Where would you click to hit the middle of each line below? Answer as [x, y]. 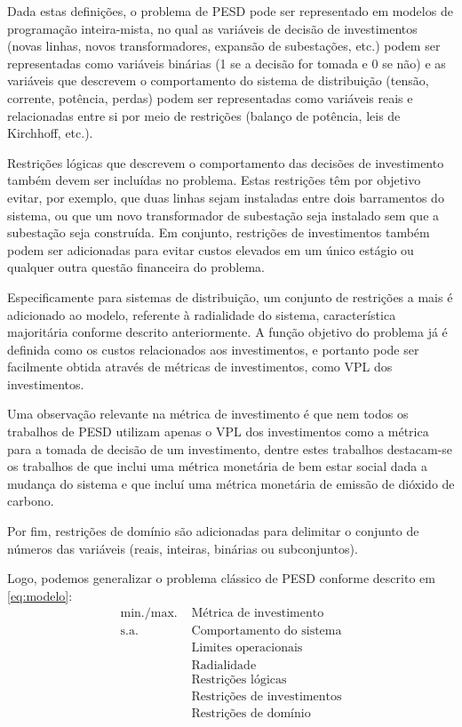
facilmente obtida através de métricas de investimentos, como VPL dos [200, 367]
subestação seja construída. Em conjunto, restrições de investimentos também [219, 232]
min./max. [149, 614]
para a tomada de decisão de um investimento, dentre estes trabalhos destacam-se [230, 448]
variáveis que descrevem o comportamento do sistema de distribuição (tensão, [218, 80]
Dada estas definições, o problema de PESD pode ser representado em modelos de [230, 11]
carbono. [31, 501]
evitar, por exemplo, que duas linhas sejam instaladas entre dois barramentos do [226, 197]
